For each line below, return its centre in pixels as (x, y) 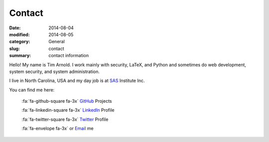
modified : (19, 34)
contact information (69, 56)
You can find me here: (32, 90)
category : (20, 42)
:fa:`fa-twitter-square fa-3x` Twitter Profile (65, 119)
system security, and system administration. (54, 71)
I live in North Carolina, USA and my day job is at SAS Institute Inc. (77, 81)
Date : (15, 28)
